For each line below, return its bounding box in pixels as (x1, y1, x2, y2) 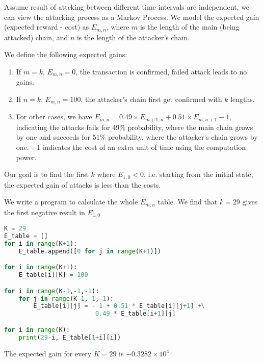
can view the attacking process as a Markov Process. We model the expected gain (4, 11, 259, 22)
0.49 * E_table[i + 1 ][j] (95, 310, 176, 318)
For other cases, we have (16, 111, 92, 122)
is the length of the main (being (140, 21, 240, 32)
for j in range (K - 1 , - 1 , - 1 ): (18, 295, 114, 302)
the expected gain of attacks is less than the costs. (4, 179, 161, 190)
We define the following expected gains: (4, 49, 127, 60)
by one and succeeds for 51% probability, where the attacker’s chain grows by (16, 132, 258, 142)
